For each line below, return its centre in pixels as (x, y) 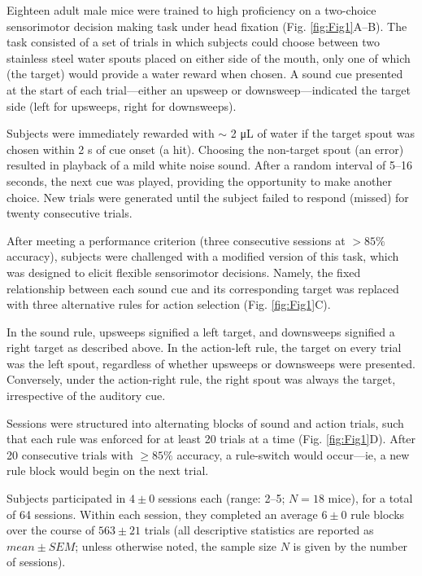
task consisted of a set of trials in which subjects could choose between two (194, 42)
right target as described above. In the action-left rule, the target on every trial (204, 347)
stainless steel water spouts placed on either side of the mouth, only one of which (209, 57)
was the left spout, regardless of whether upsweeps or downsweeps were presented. (211, 363)
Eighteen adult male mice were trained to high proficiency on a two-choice (191, 10)
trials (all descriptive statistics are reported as (259, 530)
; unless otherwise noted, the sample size (176, 545)
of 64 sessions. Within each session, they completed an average (162, 514)
